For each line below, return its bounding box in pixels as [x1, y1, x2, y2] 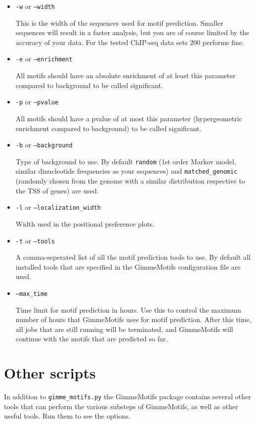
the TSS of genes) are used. [15, 185, 99, 195]
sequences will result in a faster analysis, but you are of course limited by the [15, 27, 250, 38]
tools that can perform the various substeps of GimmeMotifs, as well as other [4, 401, 238, 411]
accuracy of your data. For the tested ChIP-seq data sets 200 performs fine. [15, 37, 244, 47]
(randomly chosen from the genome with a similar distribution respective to [15, 176, 245, 186]
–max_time [15, 290, 48, 297]
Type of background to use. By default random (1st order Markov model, [15, 156, 236, 166]
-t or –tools [15, 235, 55, 245]
